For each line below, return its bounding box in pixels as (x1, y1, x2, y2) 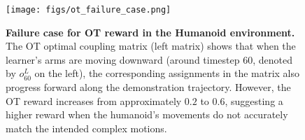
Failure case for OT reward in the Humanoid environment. (6, 24, 295, 39)
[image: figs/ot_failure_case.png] (6, 5, 171, 15)
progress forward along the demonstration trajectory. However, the (6, 80, 291, 94)
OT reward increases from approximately (6, 93, 182, 108)
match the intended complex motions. (6, 120, 167, 135)
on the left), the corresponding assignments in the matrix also (34, 66, 299, 80)
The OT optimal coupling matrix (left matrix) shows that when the (6, 38, 296, 53)
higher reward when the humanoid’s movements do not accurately (6, 107, 288, 122)
